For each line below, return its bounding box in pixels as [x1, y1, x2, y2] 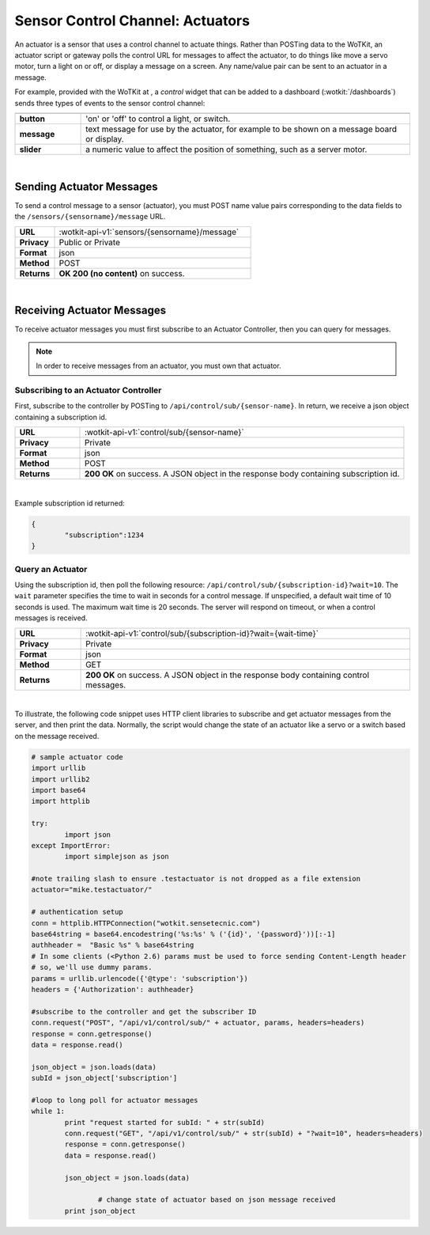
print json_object [64, 1207, 136, 1215]
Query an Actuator [14, 563, 88, 574]
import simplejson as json [64, 852, 169, 862]
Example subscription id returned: [14, 498, 126, 508]
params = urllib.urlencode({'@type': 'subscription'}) [31, 974, 248, 983]
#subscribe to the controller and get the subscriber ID [31, 1007, 257, 1016]
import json [64, 830, 111, 839]
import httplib [31, 797, 90, 806]
